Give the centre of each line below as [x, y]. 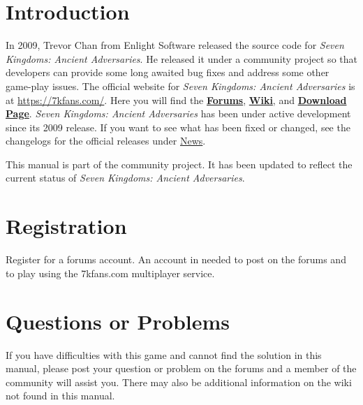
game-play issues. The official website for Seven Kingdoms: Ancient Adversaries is [180, 86]
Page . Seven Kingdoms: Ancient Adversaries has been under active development [178, 113]
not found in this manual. [60, 396]
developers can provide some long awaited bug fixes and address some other [168, 72]
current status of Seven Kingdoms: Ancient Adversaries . [125, 178]
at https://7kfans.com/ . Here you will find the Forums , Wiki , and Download [176, 100]
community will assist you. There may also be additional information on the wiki [179, 382]
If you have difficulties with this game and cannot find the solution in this [164, 354]
